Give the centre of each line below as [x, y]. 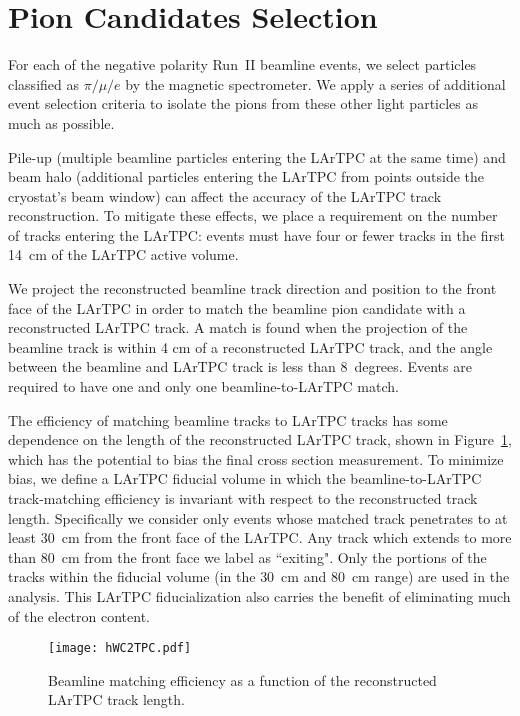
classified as [43, 83]
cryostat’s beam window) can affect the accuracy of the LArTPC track [225, 195]
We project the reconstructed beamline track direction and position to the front [252, 288]
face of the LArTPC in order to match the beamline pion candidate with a [237, 307]
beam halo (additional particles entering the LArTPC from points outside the [246, 176]
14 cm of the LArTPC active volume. [123, 254]
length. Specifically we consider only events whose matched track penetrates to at [258, 517]
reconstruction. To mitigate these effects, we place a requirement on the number [253, 215]
